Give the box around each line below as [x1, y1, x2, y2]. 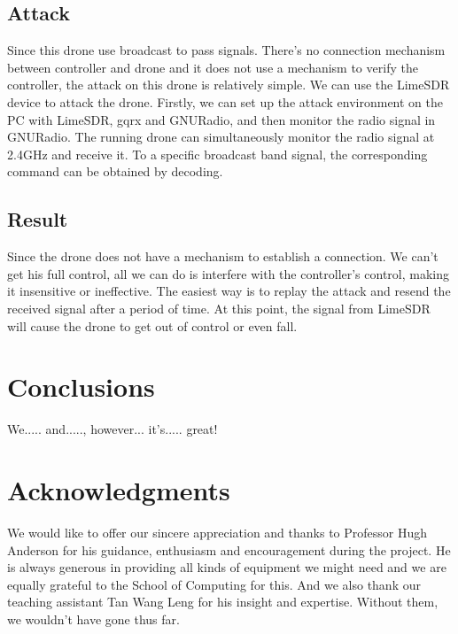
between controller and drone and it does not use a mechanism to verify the [7, 58, 418, 76]
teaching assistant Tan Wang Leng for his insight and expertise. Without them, [7, 592, 439, 611]
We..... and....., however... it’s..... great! [7, 420, 218, 438]
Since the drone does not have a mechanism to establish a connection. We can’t [7, 247, 439, 266]
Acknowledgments [7, 472, 230, 508]
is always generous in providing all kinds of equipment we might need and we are [7, 558, 446, 576]
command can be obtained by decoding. [7, 162, 223, 181]
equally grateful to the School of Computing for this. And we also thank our [7, 575, 421, 593]
